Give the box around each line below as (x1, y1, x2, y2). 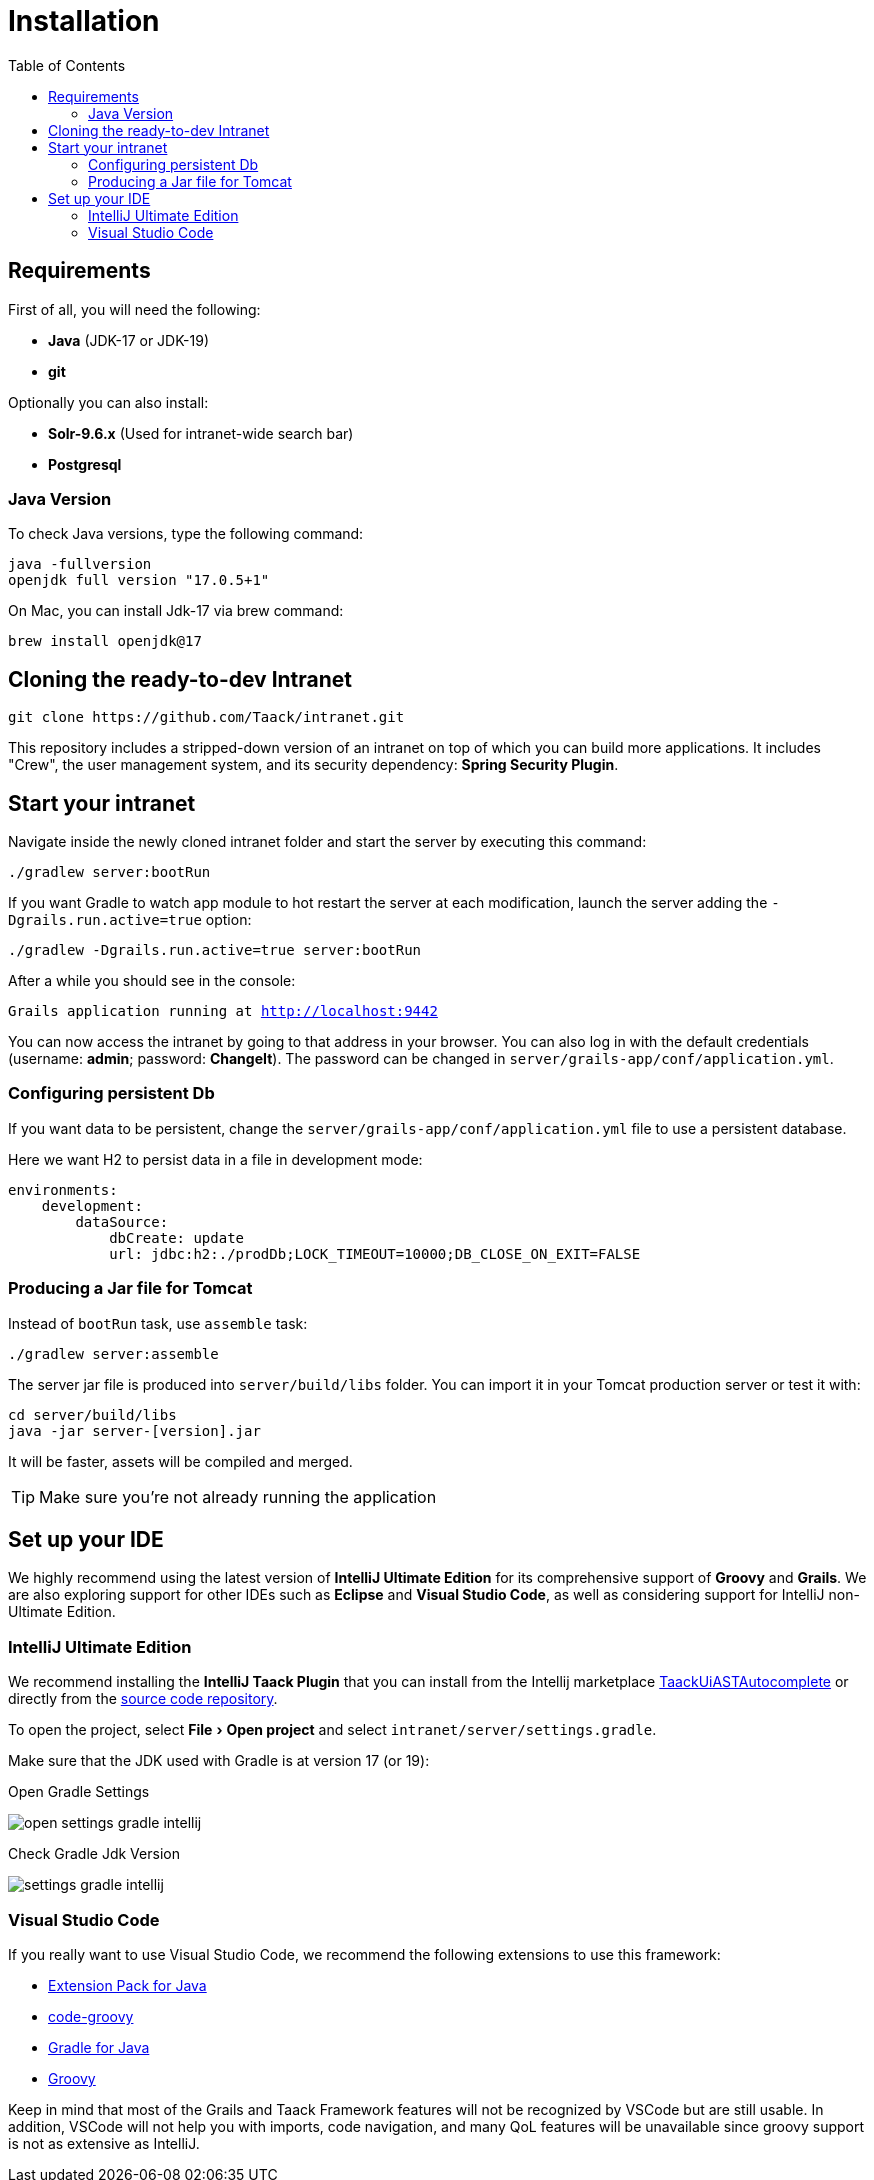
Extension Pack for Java (48, 1976, 207, 1994)
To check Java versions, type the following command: (8, 525, 364, 543)
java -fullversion (8, 556, 152, 573)
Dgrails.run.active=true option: (8, 911, 252, 929)
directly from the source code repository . (8, 1690, 278, 1708)
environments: (8, 1181, 118, 1198)
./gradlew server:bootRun (8, 864, 211, 881)
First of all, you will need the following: (8, 300, 261, 318)
